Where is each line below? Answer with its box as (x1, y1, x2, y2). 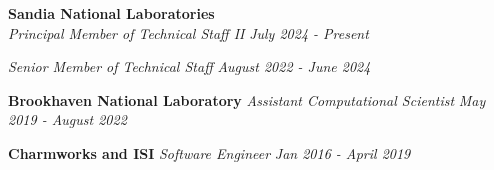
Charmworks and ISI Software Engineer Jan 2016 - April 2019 (8, 142, 411, 163)
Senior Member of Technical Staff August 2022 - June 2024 (8, 56, 371, 77)
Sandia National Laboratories (8, 3, 215, 23)
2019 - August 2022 (8, 109, 127, 130)
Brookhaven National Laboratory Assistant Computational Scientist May (8, 89, 486, 110)
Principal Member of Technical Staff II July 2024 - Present (8, 22, 369, 43)
